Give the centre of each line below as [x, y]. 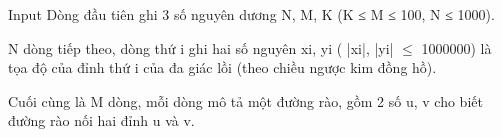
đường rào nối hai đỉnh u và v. [101, 120]
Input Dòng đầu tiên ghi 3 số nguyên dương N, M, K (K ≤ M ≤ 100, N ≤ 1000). [251, 14]
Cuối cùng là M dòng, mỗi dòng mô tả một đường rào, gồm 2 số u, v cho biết [245, 100]
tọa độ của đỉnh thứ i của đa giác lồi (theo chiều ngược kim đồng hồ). [222, 67]
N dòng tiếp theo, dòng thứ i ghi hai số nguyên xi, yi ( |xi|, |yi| [201, 47]
